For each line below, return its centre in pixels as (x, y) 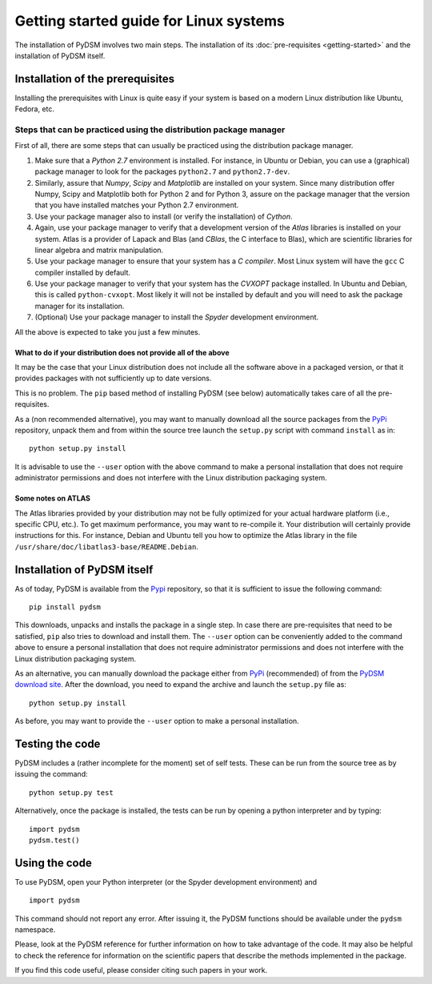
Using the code (53, 863)
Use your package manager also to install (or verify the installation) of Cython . (164, 216)
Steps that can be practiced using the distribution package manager (150, 130)
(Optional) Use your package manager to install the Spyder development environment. (177, 317)
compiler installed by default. (83, 272)
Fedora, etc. (35, 109)
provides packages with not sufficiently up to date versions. (113, 378)
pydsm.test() (54, 840)
